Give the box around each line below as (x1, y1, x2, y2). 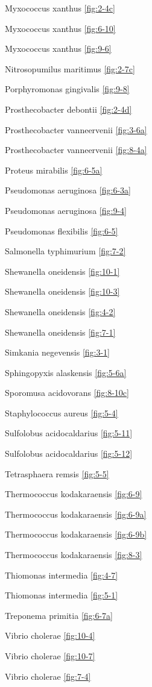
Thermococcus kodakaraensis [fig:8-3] (5, 548, 142, 561)
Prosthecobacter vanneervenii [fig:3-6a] (5, 123, 147, 136)
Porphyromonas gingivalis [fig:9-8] (5, 83, 130, 95)
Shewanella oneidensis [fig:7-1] (5, 325, 116, 338)
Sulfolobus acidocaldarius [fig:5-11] (5, 427, 133, 439)
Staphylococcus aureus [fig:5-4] (5, 406, 118, 419)
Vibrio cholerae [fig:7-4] (5, 670, 91, 682)
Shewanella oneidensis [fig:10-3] (5, 285, 120, 298)
